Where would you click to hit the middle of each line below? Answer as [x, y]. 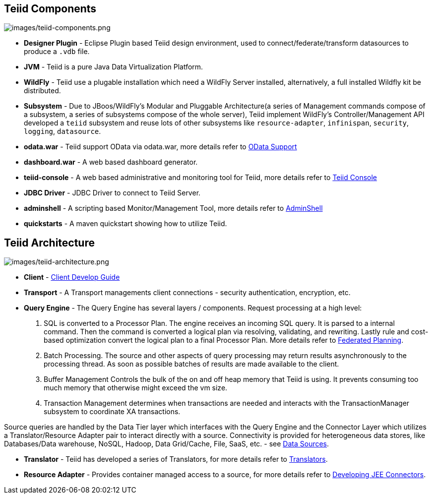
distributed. [42, 91]
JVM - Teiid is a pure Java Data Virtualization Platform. [114, 67]
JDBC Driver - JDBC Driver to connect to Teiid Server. [112, 193]
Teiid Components [50, 9]
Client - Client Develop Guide [72, 277]
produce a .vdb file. [57, 52]
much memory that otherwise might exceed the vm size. [136, 388]
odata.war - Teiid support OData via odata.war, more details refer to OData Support [160, 147]
